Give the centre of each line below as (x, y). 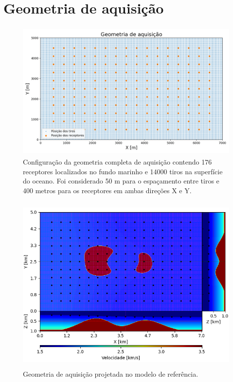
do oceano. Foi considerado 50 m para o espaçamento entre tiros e (121, 181)
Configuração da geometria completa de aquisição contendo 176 (117, 162)
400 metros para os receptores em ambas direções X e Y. (107, 191)
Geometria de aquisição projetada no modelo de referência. (111, 374)
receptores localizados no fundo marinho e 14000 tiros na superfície (123, 171)
